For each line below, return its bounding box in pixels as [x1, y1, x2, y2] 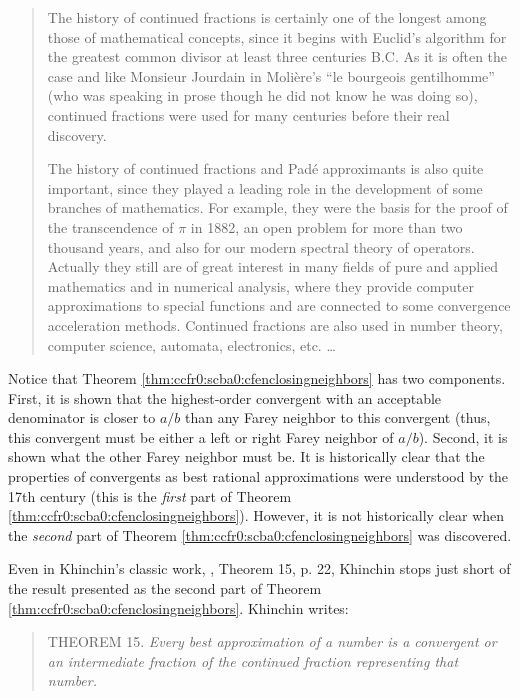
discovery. [47, 124, 107, 145]
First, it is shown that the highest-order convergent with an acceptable [8, 387, 442, 408]
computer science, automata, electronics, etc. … [47, 334, 336, 355]
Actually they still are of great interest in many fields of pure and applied [47, 256, 499, 277]
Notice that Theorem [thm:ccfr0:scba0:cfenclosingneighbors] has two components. [8, 368, 506, 389]
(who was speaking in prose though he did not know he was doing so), [47, 85, 478, 106]
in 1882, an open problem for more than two [190, 216, 463, 237]
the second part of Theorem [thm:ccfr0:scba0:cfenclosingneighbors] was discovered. [8, 524, 512, 545]
